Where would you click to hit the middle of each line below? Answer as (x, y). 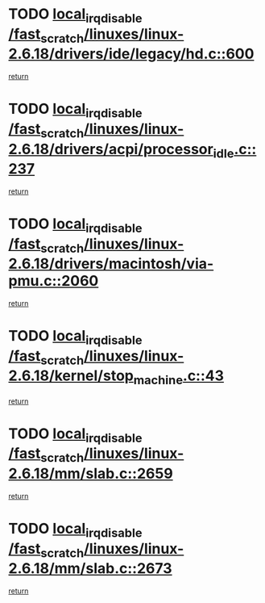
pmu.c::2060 (54, 281)
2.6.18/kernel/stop (71, 376)
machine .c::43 (178, 377)
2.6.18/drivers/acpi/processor (111, 149)
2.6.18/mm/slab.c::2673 (90, 569)
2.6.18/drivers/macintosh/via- (111, 264)
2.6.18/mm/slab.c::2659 (91, 474)
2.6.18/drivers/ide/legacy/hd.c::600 (131, 54)
